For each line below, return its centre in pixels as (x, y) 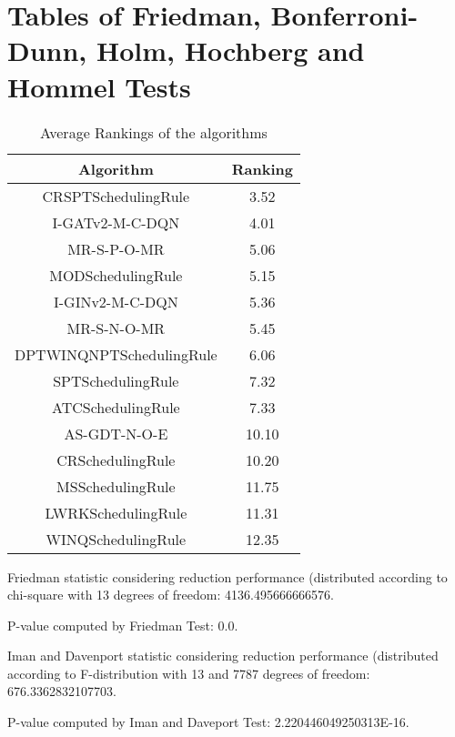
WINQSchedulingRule (116, 539)
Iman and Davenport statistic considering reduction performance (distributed (223, 656)
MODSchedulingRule (116, 275)
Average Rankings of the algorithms (154, 132)
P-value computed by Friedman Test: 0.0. (123, 625)
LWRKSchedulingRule (116, 512)
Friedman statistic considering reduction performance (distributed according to (227, 576)
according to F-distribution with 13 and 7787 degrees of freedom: (189, 673)
